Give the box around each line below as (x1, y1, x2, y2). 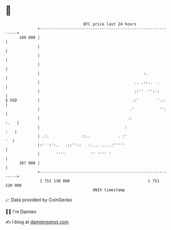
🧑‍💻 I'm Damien (5, 208, 37, 215)
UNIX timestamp (92, 187, 125, 193)
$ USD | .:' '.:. (5, 97, 167, 103)
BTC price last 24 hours (83, 22, 137, 27)
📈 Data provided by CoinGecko (5, 197, 72, 203)
